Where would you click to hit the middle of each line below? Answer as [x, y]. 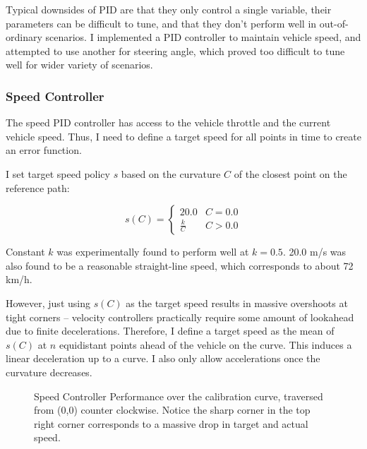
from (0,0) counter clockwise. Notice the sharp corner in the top [172, 410]
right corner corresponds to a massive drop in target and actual [171, 423]
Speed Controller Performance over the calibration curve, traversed [179, 396]
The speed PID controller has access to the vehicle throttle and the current [168, 122]
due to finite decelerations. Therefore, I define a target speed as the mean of [170, 331]
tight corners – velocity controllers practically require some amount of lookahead [180, 317]
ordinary [24, 37]
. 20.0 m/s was [314, 252]
